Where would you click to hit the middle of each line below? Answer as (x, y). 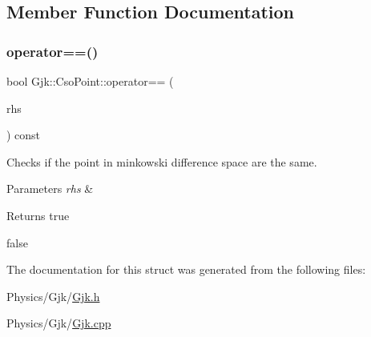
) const (24, 135)
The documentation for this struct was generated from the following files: (186, 269)
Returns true (38, 215)
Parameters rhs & (50, 189)
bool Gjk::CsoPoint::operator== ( (90, 81)
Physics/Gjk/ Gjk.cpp (59, 323)
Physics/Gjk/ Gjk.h (53, 296)
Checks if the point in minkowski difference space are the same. (162, 161)
